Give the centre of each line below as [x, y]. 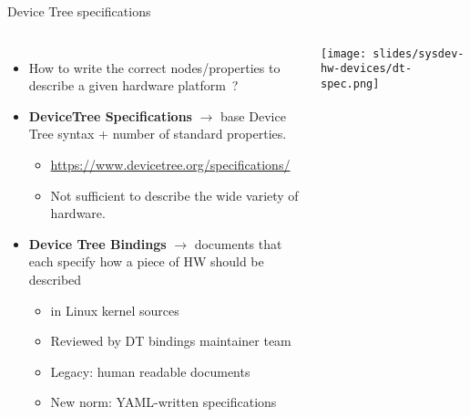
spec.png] [350, 83]
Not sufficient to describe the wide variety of [174, 195]
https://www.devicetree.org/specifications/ [170, 164]
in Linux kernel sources [115, 310]
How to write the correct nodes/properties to [154, 67]
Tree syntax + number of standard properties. [158, 134]
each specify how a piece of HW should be [146, 261]
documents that [238, 243]
